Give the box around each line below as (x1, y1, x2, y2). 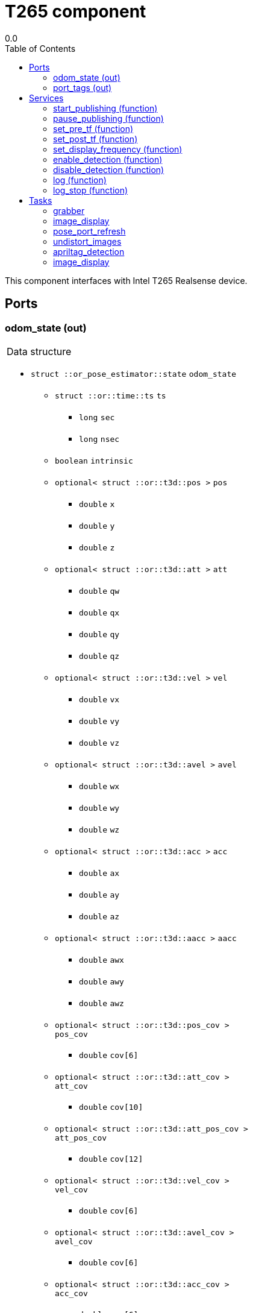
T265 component (5, 1, 146, 22)
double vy (79, 716, 120, 726)
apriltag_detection (53, 246, 125, 257)
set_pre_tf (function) (53, 123, 134, 134)
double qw (79, 586, 120, 596)
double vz (79, 738, 120, 748)
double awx (79, 955, 124, 965)
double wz (79, 825, 120, 834)
